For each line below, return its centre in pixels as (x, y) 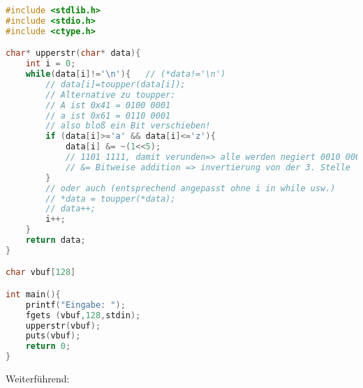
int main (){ (33, 294)
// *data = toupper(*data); (111, 199)
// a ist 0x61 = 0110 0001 (108, 115)
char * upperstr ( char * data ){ (73, 53)
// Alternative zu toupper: (111, 95)
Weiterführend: (38, 379)
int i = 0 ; (51, 64)
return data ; (55, 240)
